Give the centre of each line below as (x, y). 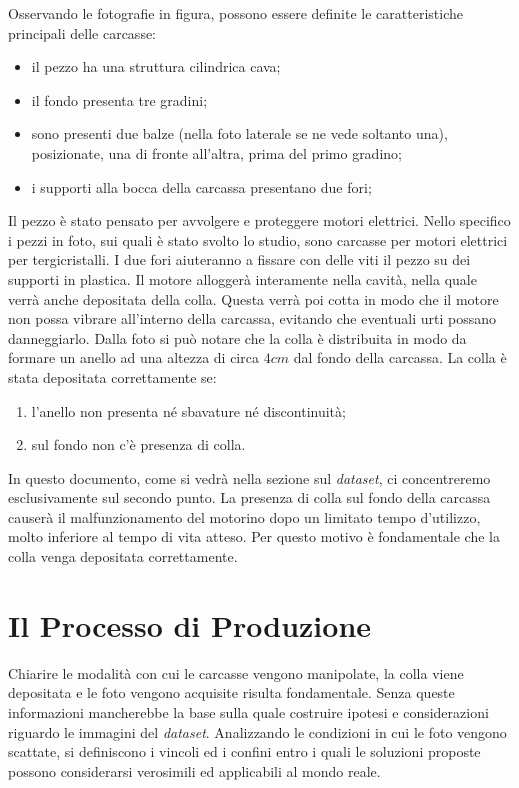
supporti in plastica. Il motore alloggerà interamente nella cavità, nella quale (242, 278)
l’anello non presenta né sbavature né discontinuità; (188, 410)
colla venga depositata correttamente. (123, 556)
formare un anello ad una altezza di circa (133, 357)
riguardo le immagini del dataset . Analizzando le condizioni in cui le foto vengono (257, 731)
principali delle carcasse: (82, 32)
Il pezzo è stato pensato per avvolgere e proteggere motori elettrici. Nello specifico (259, 220)
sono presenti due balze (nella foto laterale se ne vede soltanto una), (239, 133)
